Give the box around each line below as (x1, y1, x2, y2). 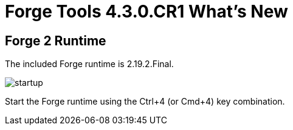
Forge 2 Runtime (5, 33, 106, 48)
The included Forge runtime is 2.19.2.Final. (5, 59, 174, 70)
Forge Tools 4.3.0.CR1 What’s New (5, 1, 288, 22)
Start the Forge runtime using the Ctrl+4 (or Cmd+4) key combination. (5, 96, 285, 107)
